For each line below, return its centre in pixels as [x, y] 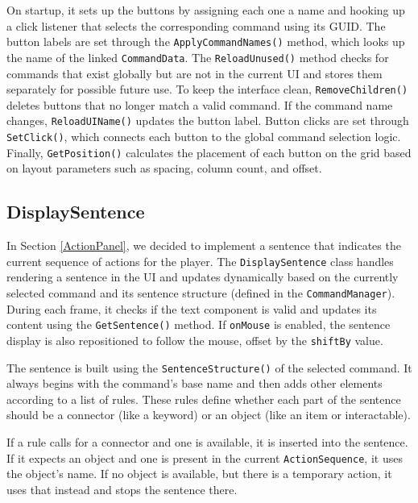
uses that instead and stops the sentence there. [122, 489]
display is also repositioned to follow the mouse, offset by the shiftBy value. [195, 340]
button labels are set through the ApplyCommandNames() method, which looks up [206, 42]
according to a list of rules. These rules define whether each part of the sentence [204, 399]
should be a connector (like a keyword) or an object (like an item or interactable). [209, 415]
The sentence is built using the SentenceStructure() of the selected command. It [209, 367]
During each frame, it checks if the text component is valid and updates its [192, 308]
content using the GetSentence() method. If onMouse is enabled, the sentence [199, 324]
